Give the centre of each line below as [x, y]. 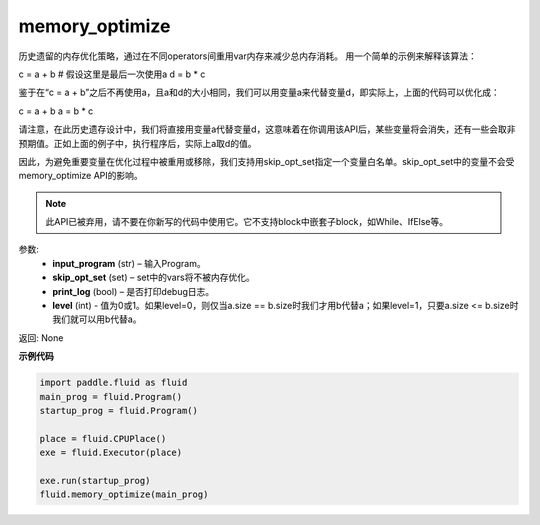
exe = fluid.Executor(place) [111, 453]
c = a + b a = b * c [56, 111]
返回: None [41, 337]
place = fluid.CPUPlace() [103, 438]
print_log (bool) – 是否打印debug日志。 [133, 291]
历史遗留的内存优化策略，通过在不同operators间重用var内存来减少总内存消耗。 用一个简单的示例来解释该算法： [247, 56]
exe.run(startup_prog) [95, 480]
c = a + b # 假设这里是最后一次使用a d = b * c [112, 74]
